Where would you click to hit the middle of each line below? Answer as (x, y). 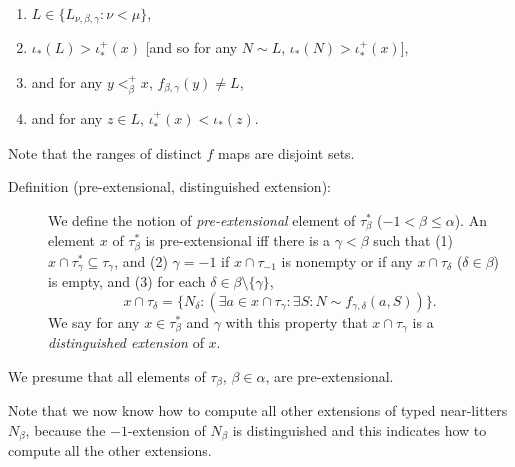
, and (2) (141, 260)
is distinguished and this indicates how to (359, 429)
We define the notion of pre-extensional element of (202, 219)
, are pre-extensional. (329, 375)
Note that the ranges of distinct (105, 152)
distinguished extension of (126, 342)
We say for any (94, 321)
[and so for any (191, 47)
